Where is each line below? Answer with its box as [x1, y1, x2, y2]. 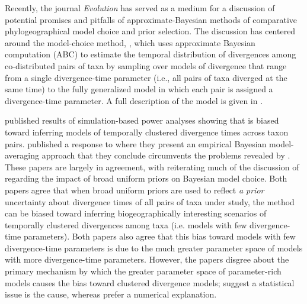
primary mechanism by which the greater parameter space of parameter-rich [5, 265, 282, 277]
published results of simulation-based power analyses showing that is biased [5, 114, 279, 127]
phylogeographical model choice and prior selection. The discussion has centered [5, 25, 296, 37]
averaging [5, 149, 39, 161]
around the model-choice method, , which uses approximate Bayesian [5, 36, 255, 48]
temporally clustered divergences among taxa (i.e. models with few [5, 218, 247, 231]
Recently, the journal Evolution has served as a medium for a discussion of [5, 2, 275, 14]
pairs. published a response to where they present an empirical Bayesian [5, 137, 267, 150]
